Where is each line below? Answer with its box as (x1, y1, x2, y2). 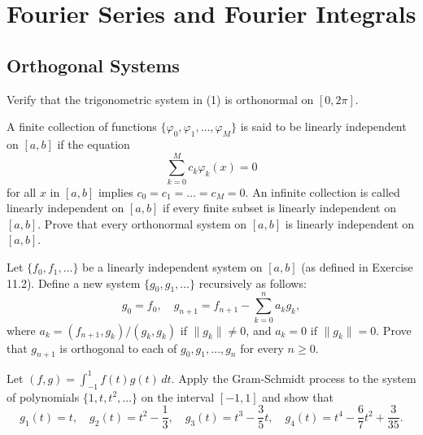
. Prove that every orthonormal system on (37, 215, 247, 232)
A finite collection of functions (7, 118, 157, 135)
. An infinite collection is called (245, 183, 400, 200)
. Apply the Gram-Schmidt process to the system (171, 369, 416, 386)
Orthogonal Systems (7, 52, 180, 77)
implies (98, 183, 133, 200)
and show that (262, 388, 334, 405)
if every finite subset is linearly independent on (162, 199, 396, 216)
